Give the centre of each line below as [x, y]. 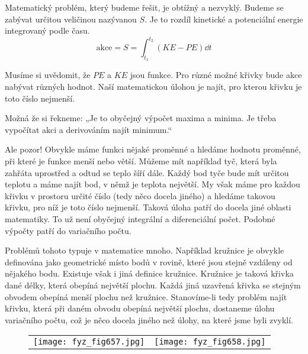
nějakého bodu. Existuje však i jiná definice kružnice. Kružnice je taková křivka [149, 273]
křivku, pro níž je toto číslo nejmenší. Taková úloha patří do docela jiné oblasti [148, 207]
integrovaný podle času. [47, 30]
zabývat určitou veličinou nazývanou [71, 19]
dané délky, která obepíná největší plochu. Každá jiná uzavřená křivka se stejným [153, 285]
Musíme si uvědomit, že [48, 75]
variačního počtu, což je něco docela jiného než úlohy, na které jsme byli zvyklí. [149, 319]
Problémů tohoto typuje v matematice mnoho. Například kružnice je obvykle [145, 250]
